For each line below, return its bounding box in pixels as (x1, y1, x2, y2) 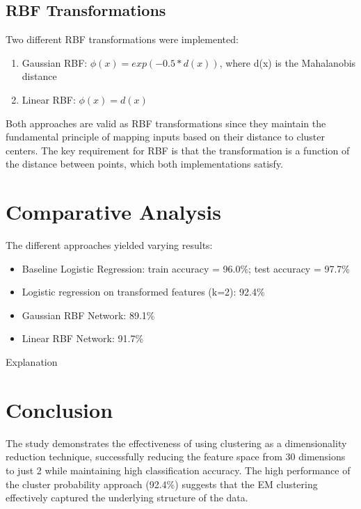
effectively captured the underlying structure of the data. (6, 490, 248, 505)
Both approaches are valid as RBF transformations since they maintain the (6, 115, 326, 130)
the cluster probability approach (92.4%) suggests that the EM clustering (6, 476, 318, 491)
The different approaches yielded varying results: (6, 238, 213, 252)
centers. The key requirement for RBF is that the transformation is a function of (6, 143, 350, 157)
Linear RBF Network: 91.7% (22, 331, 144, 346)
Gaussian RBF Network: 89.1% (22, 307, 155, 322)
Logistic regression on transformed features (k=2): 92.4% (22, 284, 265, 299)
